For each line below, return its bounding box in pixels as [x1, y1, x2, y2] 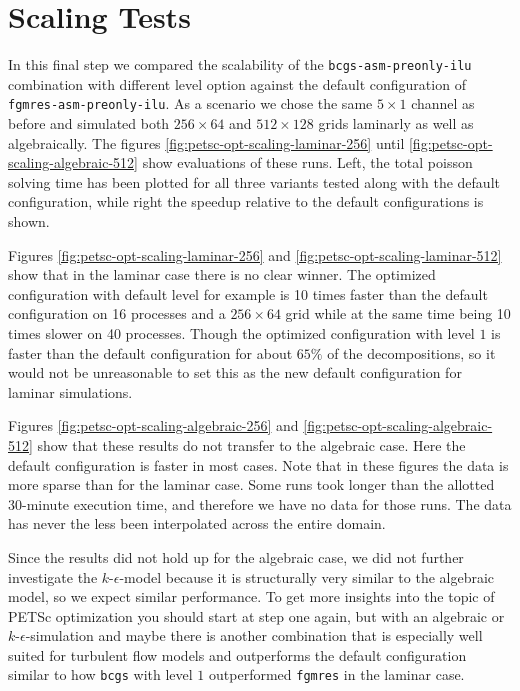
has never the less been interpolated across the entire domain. [8, 513, 386, 534]
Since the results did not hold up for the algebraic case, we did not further [8, 546, 464, 567]
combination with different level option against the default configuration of [8, 73, 466, 94]
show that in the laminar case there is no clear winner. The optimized [8, 264, 436, 285]
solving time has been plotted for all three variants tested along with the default [8, 171, 500, 192]
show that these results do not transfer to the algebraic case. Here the [37, 434, 466, 455]
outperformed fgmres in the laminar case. [209, 664, 465, 685]
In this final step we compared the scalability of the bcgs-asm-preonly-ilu [8, 54, 472, 75]
